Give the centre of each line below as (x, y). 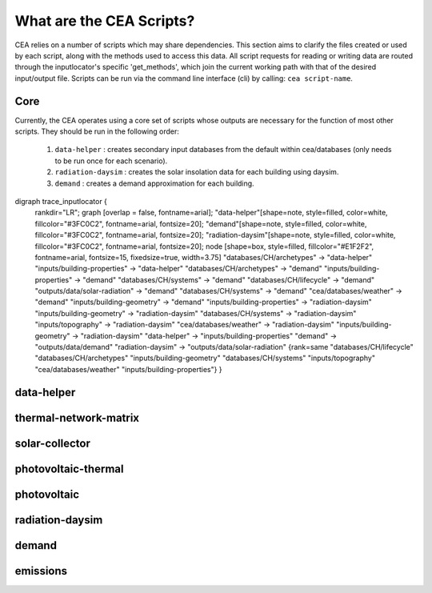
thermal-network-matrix (77, 417)
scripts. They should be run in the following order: (97, 131)
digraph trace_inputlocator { (61, 201)
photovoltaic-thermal (69, 469)
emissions (41, 571)
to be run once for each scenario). (111, 161)
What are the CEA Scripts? (105, 21)
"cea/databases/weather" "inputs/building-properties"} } (129, 369)
